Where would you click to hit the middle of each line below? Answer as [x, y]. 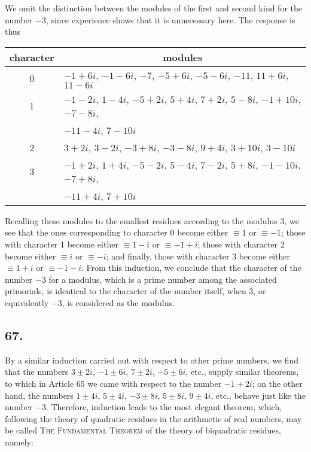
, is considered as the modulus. [118, 302]
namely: [19, 442]
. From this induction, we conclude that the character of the [191, 268]
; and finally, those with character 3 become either [198, 256]
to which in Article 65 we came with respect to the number [113, 383]
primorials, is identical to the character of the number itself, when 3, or [135, 291]
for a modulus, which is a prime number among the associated [163, 279]
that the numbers [37, 372]
